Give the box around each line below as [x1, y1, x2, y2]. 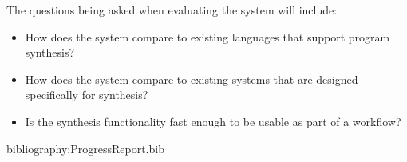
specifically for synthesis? [25, 86, 148, 103]
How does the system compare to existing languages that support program [25, 28, 390, 45]
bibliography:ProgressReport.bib [6, 140, 164, 156]
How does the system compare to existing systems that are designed [25, 70, 358, 87]
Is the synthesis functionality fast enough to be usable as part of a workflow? [25, 113, 401, 129]
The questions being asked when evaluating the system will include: [6, 2, 338, 18]
